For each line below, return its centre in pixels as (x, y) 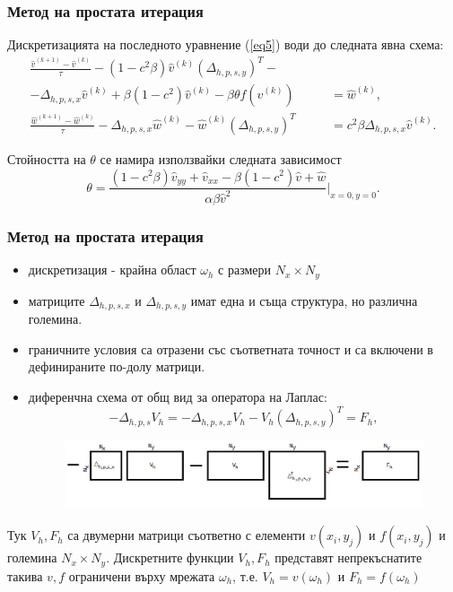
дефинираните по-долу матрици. (117, 366)
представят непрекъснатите (348, 557)
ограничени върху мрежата (142, 575)
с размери (245, 270)
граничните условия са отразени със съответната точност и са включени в (231, 348)
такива (25, 575)
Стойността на (47, 158)
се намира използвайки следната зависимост (221, 158)
